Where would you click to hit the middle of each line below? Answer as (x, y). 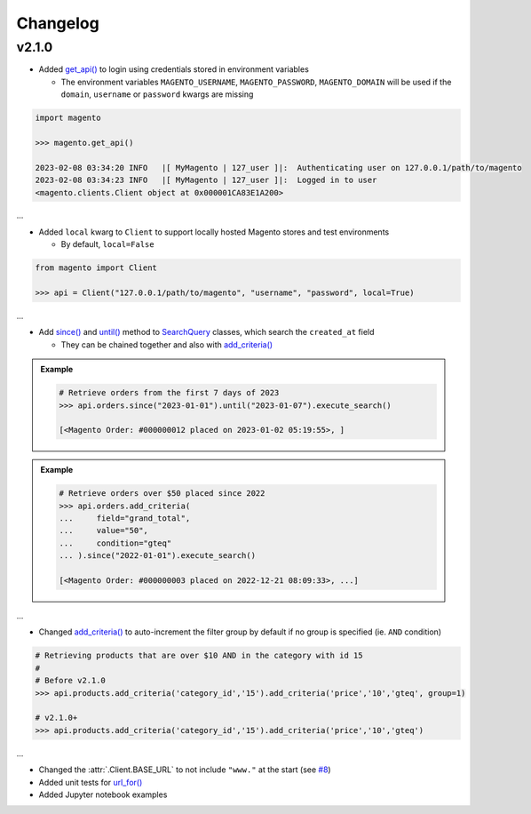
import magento (68, 118)
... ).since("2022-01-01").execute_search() (158, 556)
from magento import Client (96, 268)
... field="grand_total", (125, 519)
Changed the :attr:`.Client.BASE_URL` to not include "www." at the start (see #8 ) (185, 770)
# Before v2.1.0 (71, 681)
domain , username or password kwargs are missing (157, 94)
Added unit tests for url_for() (91, 782)
